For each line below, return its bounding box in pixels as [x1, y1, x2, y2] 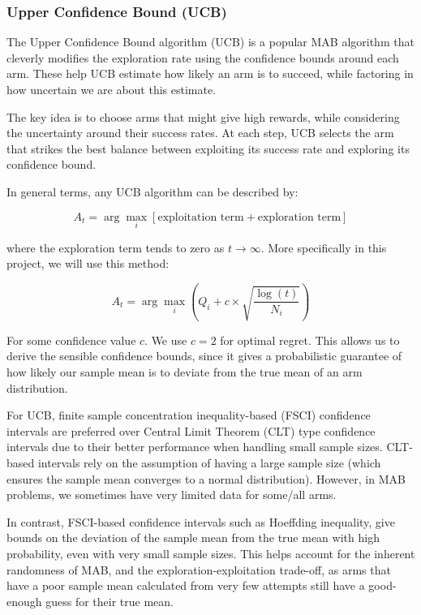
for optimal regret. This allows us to [220, 331, 400, 348]
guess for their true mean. [45, 592, 174, 609]
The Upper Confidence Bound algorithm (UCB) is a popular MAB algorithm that [6, 33, 415, 50]
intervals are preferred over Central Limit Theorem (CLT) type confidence [6, 422, 376, 439]
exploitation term [157, 211, 244, 223]
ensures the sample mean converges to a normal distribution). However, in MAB [6, 470, 406, 487]
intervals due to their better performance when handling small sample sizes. [6, 438, 383, 455]
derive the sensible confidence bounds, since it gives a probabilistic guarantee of [6, 347, 402, 364]
